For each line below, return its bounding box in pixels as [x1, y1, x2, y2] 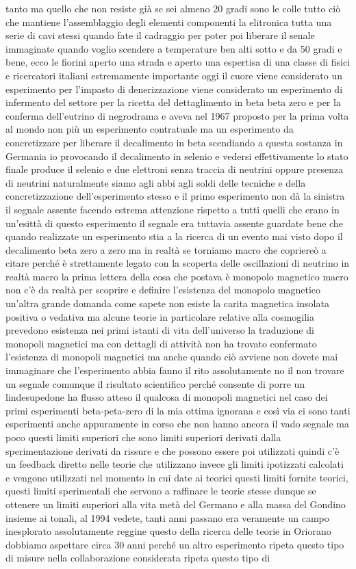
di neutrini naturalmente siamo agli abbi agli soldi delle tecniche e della [5, 175, 306, 189]
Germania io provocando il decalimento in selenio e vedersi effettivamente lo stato [5, 148, 348, 163]
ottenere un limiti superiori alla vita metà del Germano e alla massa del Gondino [5, 497, 346, 511]
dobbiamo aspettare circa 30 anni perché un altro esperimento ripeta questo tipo [5, 537, 344, 551]
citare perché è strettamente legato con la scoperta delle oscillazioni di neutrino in [5, 256, 350, 270]
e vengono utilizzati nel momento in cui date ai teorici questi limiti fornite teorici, [5, 470, 348, 484]
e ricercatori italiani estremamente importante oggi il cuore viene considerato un [5, 68, 342, 82]
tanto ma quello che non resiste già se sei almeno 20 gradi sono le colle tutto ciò [5, 1, 341, 15]
